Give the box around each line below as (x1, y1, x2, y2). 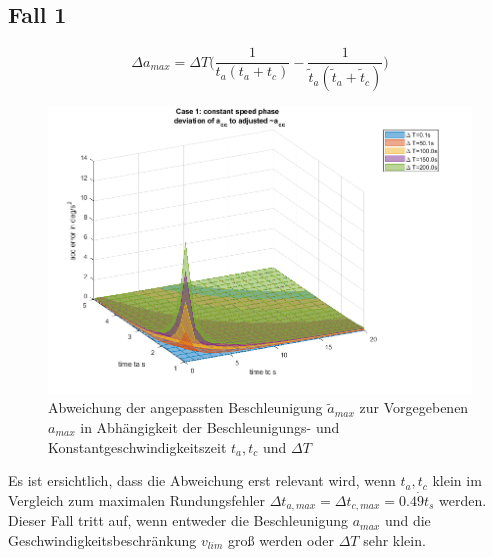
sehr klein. (363, 529, 426, 550)
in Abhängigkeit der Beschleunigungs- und (80, 417, 340, 438)
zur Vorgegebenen (359, 397, 469, 418)
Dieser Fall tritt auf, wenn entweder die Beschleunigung (8, 510, 348, 531)
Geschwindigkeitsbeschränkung (8, 529, 197, 550)
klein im (432, 470, 482, 491)
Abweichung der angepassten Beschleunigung (48, 397, 323, 418)
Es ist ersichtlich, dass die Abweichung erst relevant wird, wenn (8, 470, 396, 491)
